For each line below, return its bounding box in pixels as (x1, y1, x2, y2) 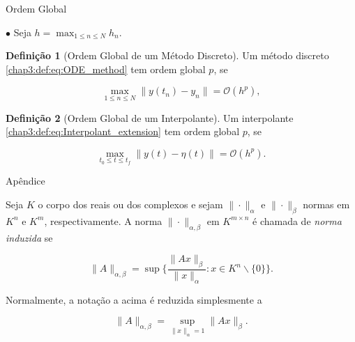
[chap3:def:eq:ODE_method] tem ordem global (6, 61, 206, 76)
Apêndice (6, 173, 45, 188)
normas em (303, 197, 350, 211)
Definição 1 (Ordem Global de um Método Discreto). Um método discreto (6, 48, 329, 63)
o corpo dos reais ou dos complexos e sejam (38, 197, 223, 211)
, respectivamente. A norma (44, 213, 163, 228)
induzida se (6, 230, 53, 244)
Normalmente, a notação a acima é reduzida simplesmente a (6, 292, 262, 306)
